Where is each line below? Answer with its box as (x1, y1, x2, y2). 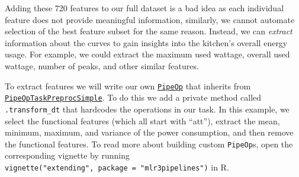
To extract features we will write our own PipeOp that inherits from (5, 79, 251, 92)
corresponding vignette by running (5, 149, 130, 162)
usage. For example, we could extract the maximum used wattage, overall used (5, 48, 290, 60)
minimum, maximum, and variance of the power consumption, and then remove (5, 126, 294, 139)
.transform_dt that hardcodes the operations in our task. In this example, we (5, 102, 290, 115)
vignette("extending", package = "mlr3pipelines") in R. (5, 160, 229, 173)
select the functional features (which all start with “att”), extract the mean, (5, 114, 280, 127)
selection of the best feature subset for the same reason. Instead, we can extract (5, 25, 292, 37)
